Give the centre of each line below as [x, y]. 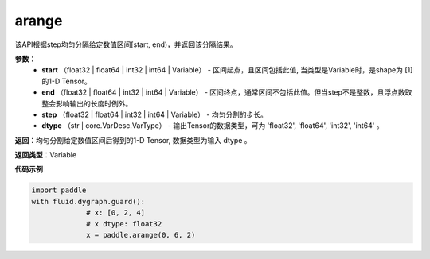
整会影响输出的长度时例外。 [87, 103]
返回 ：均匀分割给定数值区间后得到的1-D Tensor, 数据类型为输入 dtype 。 [133, 140]
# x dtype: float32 [124, 224]
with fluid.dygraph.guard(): [88, 201]
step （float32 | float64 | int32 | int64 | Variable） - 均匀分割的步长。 [155, 114]
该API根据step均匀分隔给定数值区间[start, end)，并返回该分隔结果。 [126, 44]
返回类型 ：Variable [46, 155]
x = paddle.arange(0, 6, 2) [141, 235]
